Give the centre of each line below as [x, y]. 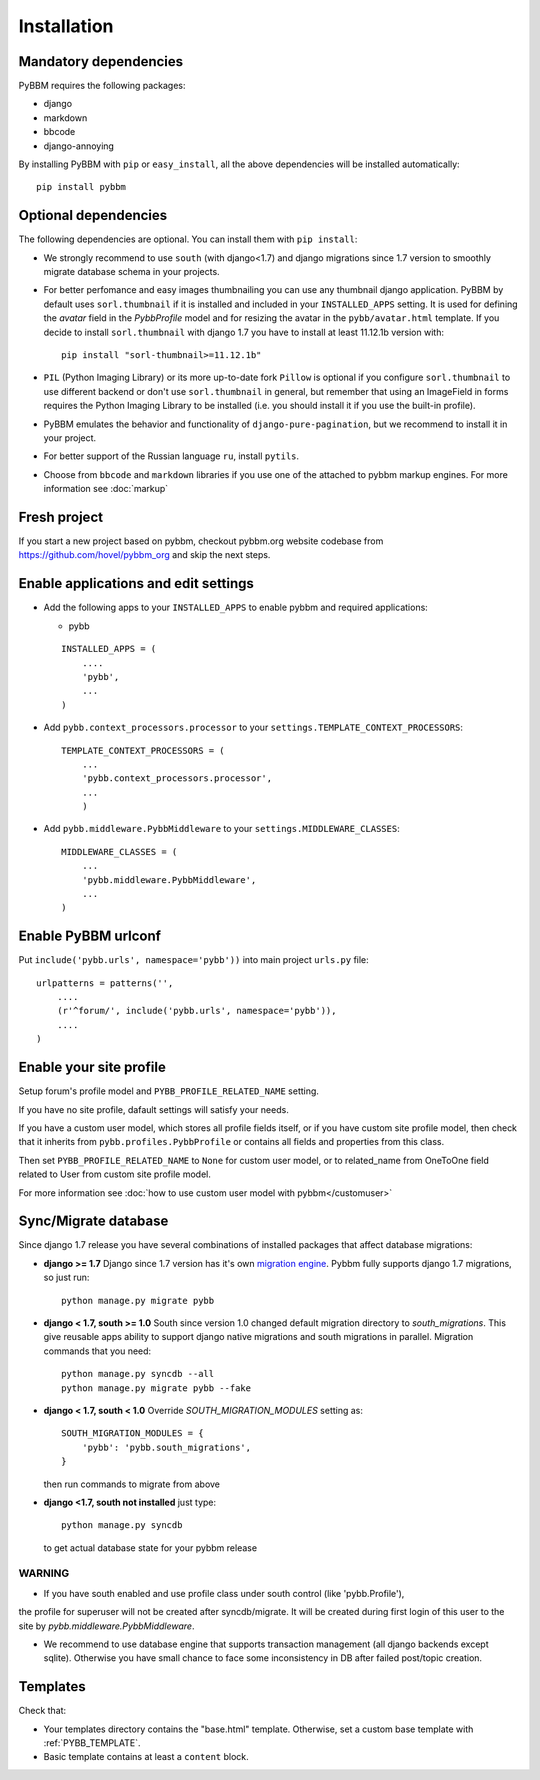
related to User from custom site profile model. [115, 1174]
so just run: [66, 1277]
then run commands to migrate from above [131, 1484]
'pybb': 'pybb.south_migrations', [166, 1447]
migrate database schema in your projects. [131, 272]
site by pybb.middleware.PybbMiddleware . [106, 1626]
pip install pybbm [81, 187]
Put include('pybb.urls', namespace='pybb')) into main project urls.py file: [193, 960]
